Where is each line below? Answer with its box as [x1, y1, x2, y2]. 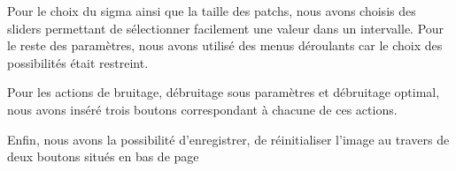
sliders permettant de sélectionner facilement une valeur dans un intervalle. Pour [7, 19, 444, 37]
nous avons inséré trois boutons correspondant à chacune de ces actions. [7, 100, 398, 118]
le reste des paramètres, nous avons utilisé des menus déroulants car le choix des [7, 36, 443, 55]
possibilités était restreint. [7, 53, 149, 71]
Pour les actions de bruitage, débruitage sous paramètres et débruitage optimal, [7, 83, 440, 101]
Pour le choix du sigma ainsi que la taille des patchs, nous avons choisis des [7, 2, 416, 19]
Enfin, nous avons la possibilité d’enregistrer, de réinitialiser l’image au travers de [7, 130, 450, 148]
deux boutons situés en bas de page [7, 147, 199, 166]
